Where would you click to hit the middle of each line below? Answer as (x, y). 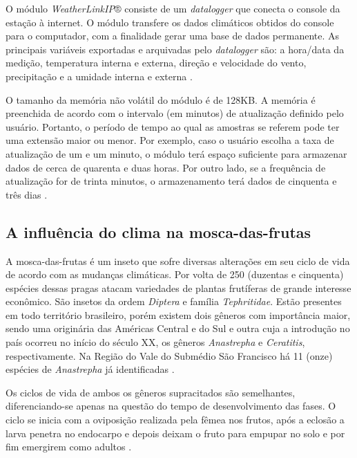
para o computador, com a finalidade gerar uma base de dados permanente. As (173, 36)
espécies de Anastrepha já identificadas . (90, 369)
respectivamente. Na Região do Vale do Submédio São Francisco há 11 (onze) (169, 355)
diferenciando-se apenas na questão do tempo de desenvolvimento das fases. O (171, 406)
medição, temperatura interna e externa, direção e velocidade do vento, (156, 63)
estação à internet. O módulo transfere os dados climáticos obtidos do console (170, 22)
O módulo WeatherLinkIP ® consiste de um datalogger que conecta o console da (173, 8)
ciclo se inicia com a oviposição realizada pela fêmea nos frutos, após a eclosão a (175, 420)
